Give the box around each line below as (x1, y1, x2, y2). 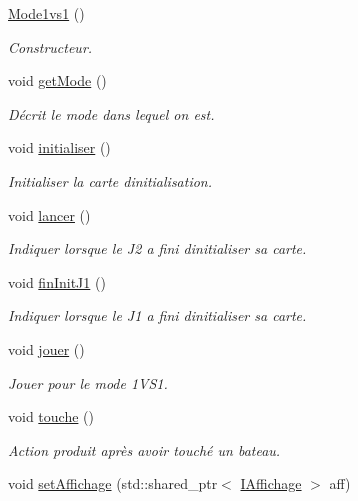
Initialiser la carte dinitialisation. (8, 170, 213, 191)
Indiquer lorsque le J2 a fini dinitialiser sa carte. (8, 238, 307, 259)
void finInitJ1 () (8, 271, 106, 292)
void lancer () (8, 204, 91, 225)
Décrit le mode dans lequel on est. (8, 103, 215, 124)
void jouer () (8, 338, 85, 359)
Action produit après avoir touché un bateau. (8, 439, 281, 460)
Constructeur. (8, 36, 93, 57)
